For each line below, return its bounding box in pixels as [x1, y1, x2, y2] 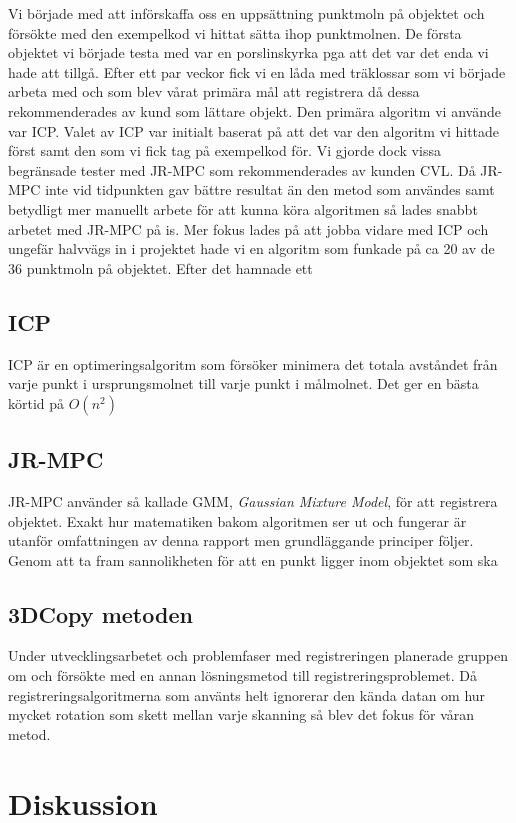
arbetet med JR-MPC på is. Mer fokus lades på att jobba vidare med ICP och [8, 218, 489, 239]
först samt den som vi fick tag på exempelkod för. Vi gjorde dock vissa [8, 140, 441, 161]
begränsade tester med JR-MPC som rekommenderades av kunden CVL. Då [8, 159, 476, 180]
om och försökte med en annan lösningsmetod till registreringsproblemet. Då [8, 665, 477, 686]
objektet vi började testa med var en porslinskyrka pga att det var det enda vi [8, 42, 489, 63]
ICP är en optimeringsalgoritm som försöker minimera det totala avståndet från [8, 353, 498, 374]
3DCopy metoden [8, 598, 193, 629]
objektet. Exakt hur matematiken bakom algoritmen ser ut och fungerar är [8, 510, 467, 531]
